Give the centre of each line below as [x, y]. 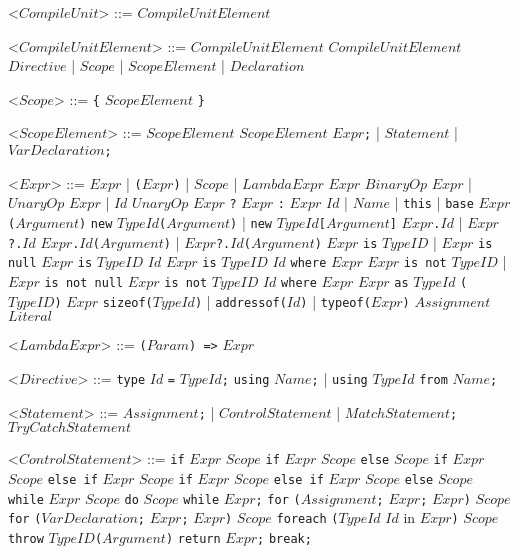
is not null [84, 283]
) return [193, 538]
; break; [284, 538]
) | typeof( [335, 300]
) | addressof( [240, 300]
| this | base [434, 202]
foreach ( [307, 519]
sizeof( [127, 302]
